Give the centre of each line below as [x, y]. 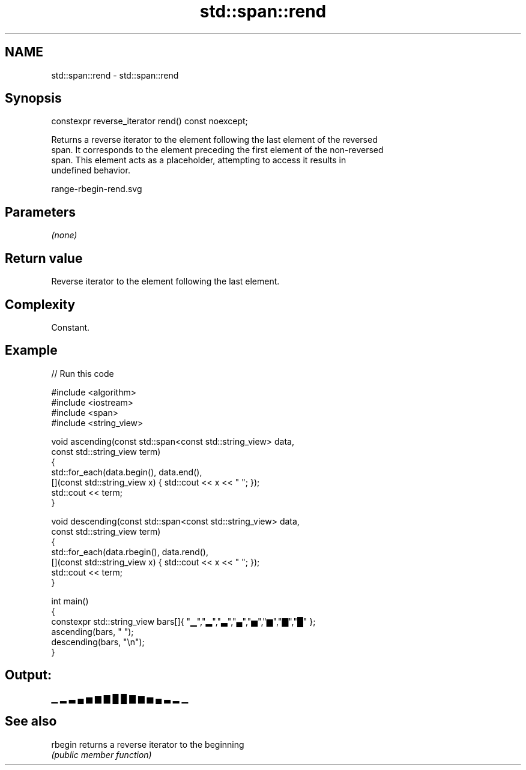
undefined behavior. [91, 170]
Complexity [40, 304]
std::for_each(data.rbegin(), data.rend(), [130, 552]
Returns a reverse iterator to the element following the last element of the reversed [214, 140]
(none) [64, 235]
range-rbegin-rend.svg [97, 189]
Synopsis [33, 98]
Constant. [71, 327]
